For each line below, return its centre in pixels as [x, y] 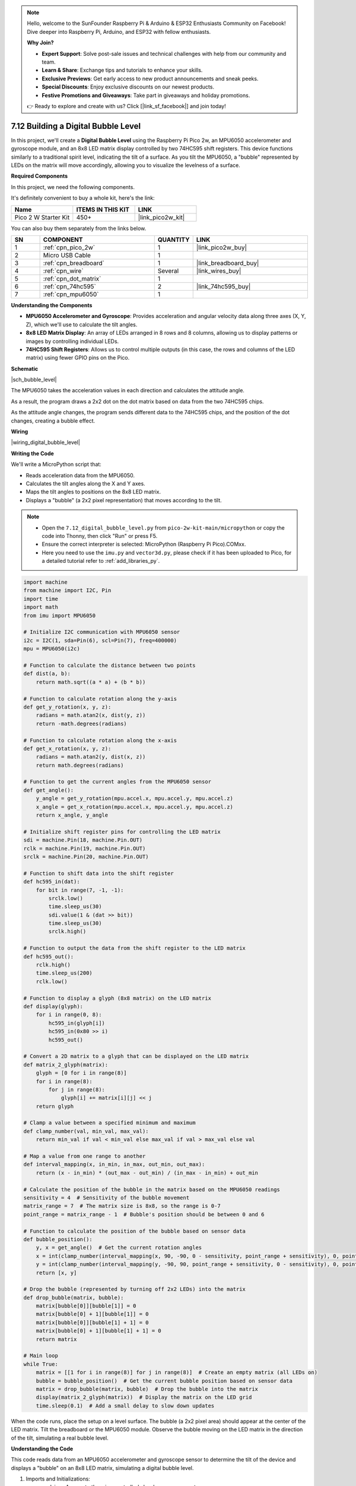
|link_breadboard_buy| [228, 263]
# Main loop [41, 1356]
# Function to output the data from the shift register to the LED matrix [135, 948]
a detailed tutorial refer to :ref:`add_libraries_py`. [101, 561]
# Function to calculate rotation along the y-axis [100, 699]
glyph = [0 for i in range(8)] [81, 1073]
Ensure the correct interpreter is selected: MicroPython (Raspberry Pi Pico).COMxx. [144, 544]
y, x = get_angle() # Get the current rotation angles [119, 1248]
